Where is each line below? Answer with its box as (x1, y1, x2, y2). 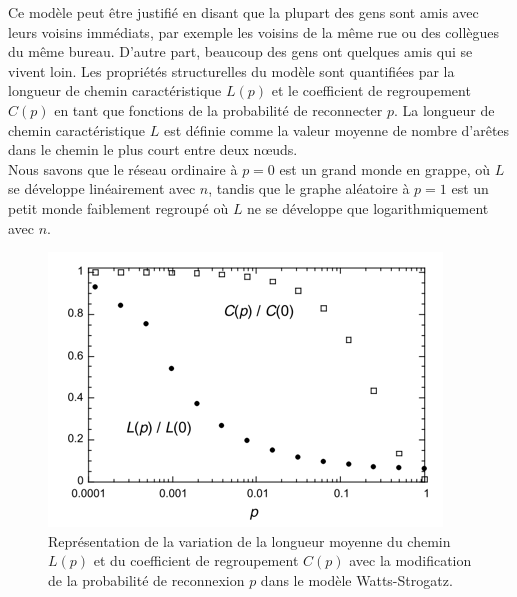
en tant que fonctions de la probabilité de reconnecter (54, 99, 383, 120)
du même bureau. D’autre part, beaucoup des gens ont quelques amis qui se (8, 41, 473, 62)
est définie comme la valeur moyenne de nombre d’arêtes (163, 119, 510, 140)
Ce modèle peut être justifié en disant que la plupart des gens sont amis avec (8, 2, 479, 22)
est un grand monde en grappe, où (279, 158, 491, 179)
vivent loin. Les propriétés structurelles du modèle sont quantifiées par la (8, 60, 455, 81)
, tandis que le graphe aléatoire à (208, 178, 410, 199)
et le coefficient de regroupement (271, 80, 471, 101)
